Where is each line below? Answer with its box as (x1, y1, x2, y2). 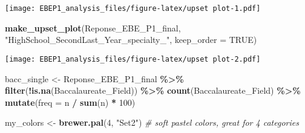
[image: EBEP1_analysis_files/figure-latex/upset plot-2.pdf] (5, 54, 261, 63)
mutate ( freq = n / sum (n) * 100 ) (5, 96, 136, 108)
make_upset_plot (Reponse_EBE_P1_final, (5, 21, 181, 34)
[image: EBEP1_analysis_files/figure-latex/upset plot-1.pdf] (5, 4, 261, 13)
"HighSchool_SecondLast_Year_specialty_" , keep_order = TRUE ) (5, 33, 257, 46)
